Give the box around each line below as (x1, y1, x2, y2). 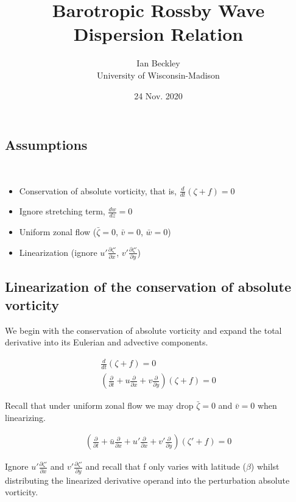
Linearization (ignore (19, 246, 97, 258)
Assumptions (5, 135, 88, 154)
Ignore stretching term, (19, 205, 105, 217)
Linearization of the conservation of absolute (5, 277, 291, 296)
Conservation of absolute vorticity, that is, (19, 184, 177, 197)
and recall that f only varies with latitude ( (85, 460, 246, 473)
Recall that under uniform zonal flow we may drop (5, 399, 194, 412)
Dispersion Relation (73, 21, 244, 46)
